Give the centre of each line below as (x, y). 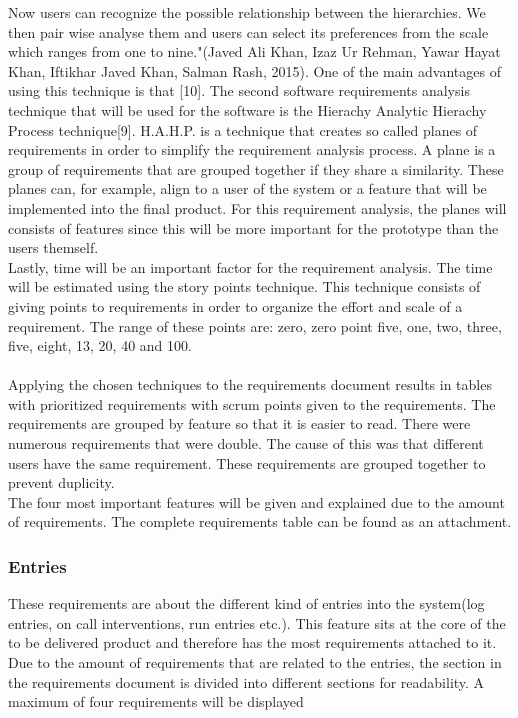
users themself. (53, 247)
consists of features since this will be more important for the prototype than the (253, 227)
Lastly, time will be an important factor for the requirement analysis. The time (250, 266)
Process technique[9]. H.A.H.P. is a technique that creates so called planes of (243, 129)
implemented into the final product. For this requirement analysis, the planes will (257, 207)
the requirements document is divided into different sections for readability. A (246, 681)
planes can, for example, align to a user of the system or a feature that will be (247, 188)
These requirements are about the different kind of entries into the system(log (246, 603)
